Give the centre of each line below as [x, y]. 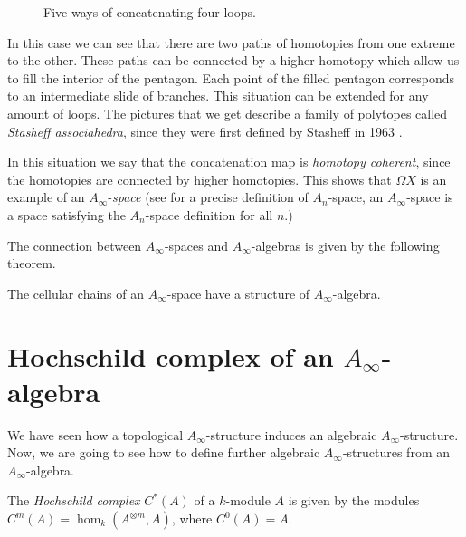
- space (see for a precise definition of [208, 197]
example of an [46, 197]
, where [192, 518]
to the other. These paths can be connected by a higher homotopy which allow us [233, 60]
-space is [430, 197]
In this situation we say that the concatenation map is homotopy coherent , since [229, 162]
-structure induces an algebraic [291, 434]
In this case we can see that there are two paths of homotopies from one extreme [231, 42]
